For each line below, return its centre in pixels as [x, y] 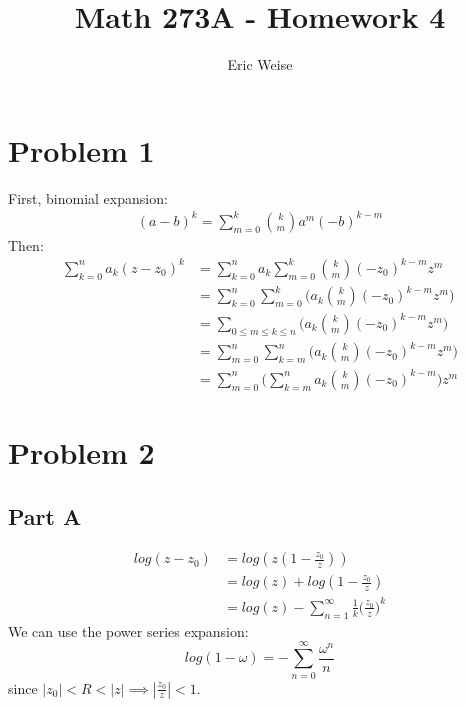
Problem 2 [81, 452]
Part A [45, 515]
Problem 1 [81, 149]
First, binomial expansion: [88, 197]
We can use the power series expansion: [128, 630]
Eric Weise [260, 64]
